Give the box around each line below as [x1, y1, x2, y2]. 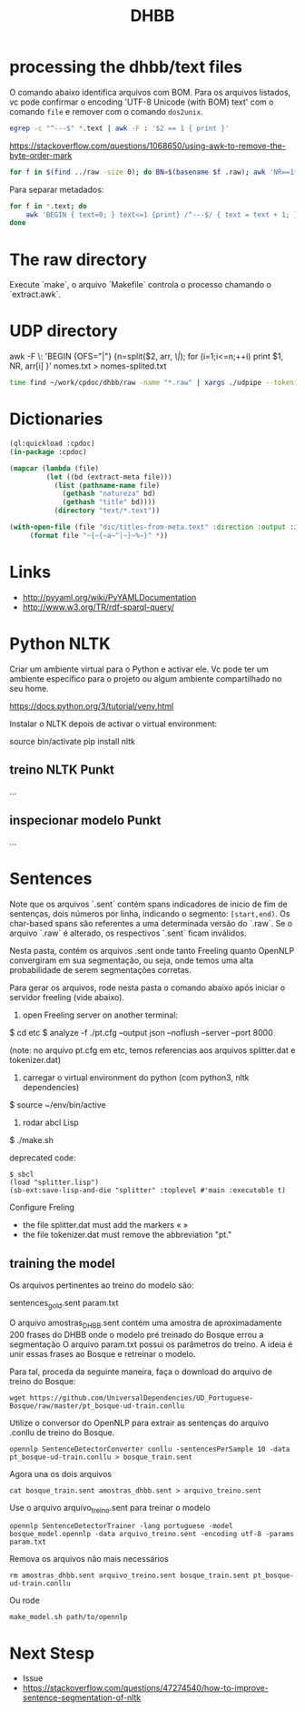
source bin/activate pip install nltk [9, 735, 136, 746]
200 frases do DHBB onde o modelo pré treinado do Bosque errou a [9, 1329, 264, 1340]
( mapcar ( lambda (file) [9, 463, 100, 473]
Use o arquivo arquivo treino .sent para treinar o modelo [9, 1502, 211, 1515]
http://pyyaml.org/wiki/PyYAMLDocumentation [22, 592, 197, 603]
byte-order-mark [9, 149, 73, 160]
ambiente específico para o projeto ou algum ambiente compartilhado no [9, 673, 282, 684]
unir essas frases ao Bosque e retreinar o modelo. [9, 1348, 196, 1359]
